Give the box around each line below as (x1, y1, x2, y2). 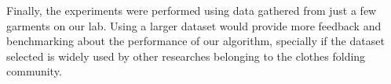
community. (6, 63, 62, 79)
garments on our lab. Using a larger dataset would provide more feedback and (6, 17, 382, 33)
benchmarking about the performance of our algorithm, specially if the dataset (6, 33, 385, 49)
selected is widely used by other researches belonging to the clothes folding (6, 47, 366, 64)
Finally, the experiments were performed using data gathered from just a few (6, 2, 377, 18)
